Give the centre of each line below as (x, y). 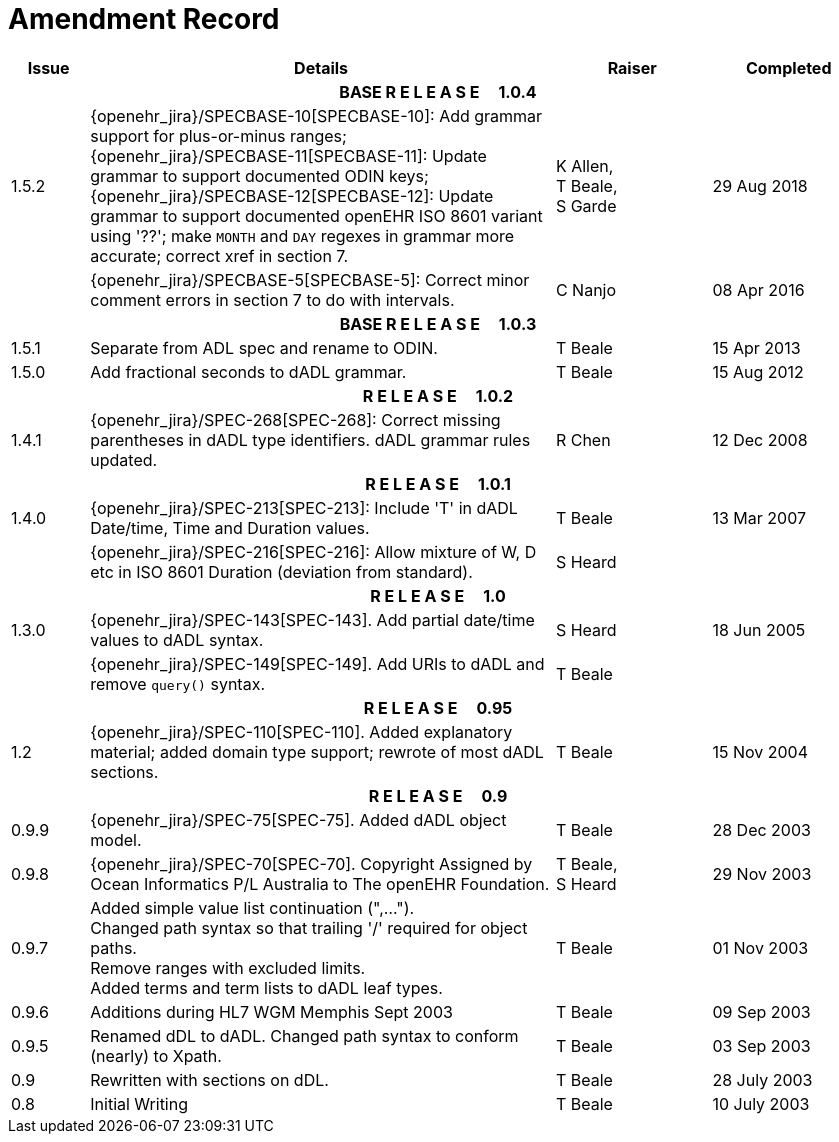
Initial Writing (139, 1103)
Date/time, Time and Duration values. (230, 527)
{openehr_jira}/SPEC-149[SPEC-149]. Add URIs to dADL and (317, 663)
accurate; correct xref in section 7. (219, 255)
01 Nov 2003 (760, 947)
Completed (788, 67)
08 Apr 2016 (758, 289)
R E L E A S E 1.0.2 (438, 395)
